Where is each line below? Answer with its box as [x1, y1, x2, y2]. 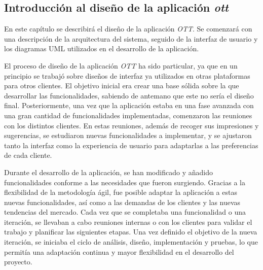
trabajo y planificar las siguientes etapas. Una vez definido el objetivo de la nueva [4, 226, 257, 237]
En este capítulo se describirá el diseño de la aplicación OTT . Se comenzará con [4, 23, 252, 34]
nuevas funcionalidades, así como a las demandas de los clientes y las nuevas [4, 196, 241, 207]
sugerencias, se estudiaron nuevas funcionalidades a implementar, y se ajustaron [4, 130, 252, 141]
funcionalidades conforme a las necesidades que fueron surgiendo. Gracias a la [4, 177, 245, 187]
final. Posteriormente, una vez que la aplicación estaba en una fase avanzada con [4, 100, 254, 111]
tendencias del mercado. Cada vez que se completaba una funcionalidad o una [4, 207, 246, 217]
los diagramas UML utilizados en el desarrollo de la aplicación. [4, 43, 199, 54]
